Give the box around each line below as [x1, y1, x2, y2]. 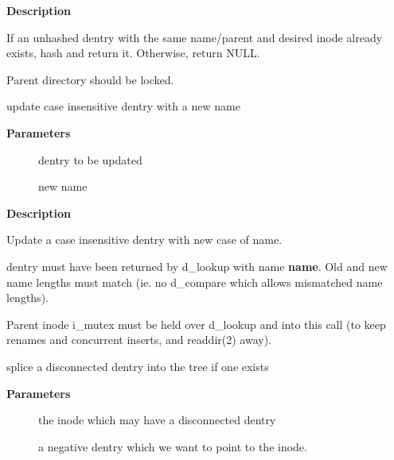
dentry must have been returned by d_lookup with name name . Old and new [6, 257, 388, 274]
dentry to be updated [38, 151, 142, 168]
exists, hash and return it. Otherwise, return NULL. [6, 44, 260, 61]
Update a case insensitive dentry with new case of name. [6, 231, 283, 248]
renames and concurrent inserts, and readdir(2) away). [6, 331, 271, 348]
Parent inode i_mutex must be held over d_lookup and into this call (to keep [6, 315, 386, 332]
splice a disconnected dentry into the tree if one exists [6, 358, 269, 374]
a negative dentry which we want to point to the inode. [38, 438, 307, 454]
